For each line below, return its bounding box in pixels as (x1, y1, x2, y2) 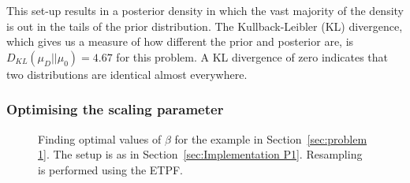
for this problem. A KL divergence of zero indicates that (116, 48, 389, 65)
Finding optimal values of (38, 130, 162, 147)
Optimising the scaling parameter (6, 99, 224, 119)
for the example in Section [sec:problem (174, 130, 367, 147)
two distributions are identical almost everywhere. (6, 65, 248, 82)
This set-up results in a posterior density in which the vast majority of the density (6, 2, 404, 18)
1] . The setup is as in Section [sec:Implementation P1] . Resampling (38, 146, 363, 162)
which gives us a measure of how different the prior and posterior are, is (6, 33, 354, 50)
